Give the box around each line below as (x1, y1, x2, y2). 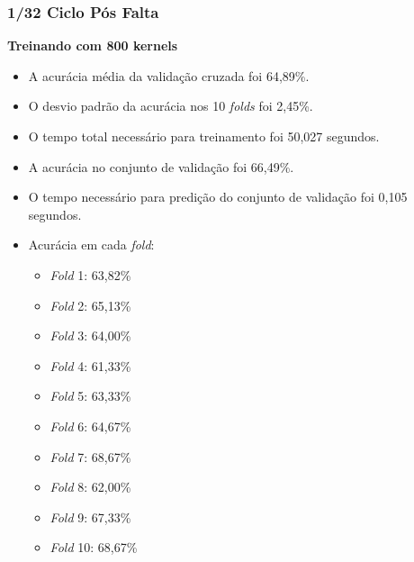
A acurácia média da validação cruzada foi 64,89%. (28, 66, 310, 85)
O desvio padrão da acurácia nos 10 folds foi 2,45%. (28, 96, 313, 115)
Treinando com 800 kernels (7, 36, 178, 55)
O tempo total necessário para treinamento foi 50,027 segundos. (28, 127, 380, 145)
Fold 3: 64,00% (49, 326, 131, 345)
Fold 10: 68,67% (49, 538, 138, 557)
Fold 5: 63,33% (49, 386, 131, 405)
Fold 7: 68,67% (49, 447, 131, 466)
